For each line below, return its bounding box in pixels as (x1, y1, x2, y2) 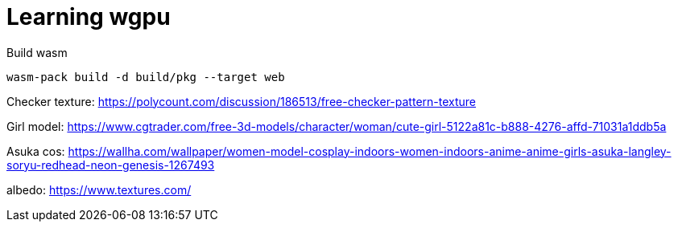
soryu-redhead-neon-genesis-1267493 (6, 157, 215, 172)
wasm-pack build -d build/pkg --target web (6, 70, 285, 83)
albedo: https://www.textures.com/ (6, 182, 192, 197)
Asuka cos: (6, 144, 65, 158)
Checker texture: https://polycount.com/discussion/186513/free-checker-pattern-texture (6, 94, 477, 108)
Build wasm (6, 45, 68, 59)
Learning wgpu (6, 3, 171, 31)
